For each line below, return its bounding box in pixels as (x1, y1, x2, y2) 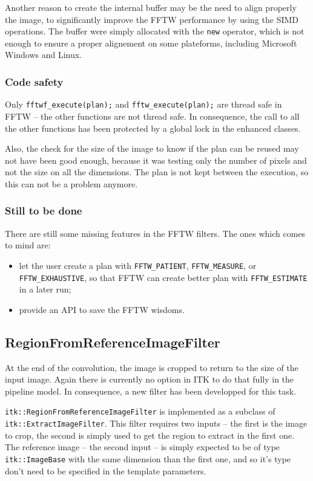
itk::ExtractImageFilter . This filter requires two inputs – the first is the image (5, 417, 308, 430)
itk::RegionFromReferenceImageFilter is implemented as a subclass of (5, 405, 275, 418)
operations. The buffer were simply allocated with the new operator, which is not (5, 25, 305, 37)
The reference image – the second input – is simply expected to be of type (5, 441, 280, 453)
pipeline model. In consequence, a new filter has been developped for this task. (5, 384, 297, 397)
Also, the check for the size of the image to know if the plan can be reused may (5, 142, 299, 155)
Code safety (5, 74, 64, 89)
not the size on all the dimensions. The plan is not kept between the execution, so (5, 166, 309, 178)
